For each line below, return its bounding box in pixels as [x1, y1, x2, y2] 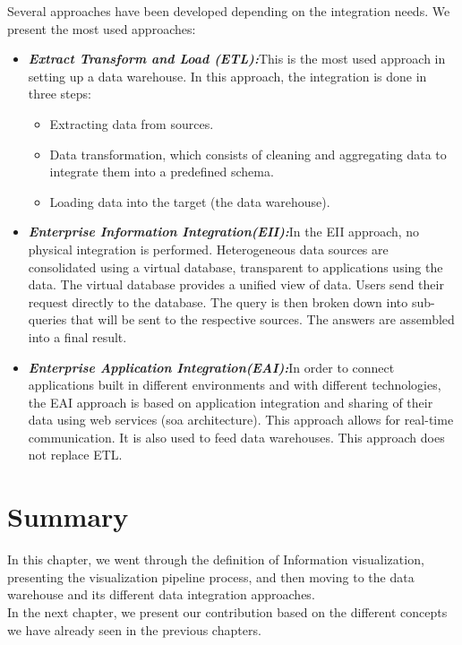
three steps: [28, 84, 91, 103]
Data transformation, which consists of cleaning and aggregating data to [49, 144, 447, 163]
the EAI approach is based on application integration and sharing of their [28, 392, 433, 411]
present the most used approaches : [7, 19, 196, 38]
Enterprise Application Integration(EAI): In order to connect [28, 357, 395, 376]
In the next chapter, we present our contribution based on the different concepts [7, 602, 448, 621]
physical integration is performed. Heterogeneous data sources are [28, 239, 389, 258]
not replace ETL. [28, 445, 123, 464]
